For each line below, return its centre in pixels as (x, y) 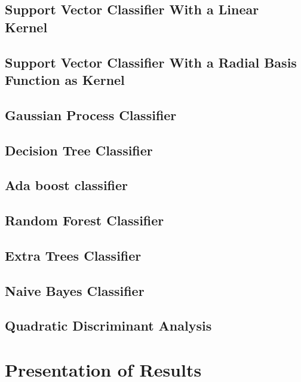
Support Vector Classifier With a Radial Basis (151, 62)
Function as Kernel (65, 79)
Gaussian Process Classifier (91, 114)
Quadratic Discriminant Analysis (108, 326)
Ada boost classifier (67, 185)
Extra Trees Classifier (73, 255)
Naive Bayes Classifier (75, 290)
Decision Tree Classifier (79, 150)
